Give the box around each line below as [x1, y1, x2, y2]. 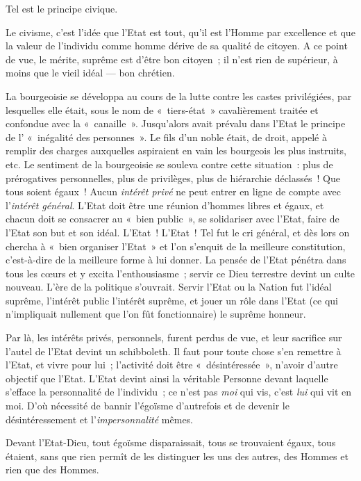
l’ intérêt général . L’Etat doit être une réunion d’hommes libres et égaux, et [6, 197, 324, 212]
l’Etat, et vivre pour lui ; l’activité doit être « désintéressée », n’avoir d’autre [6, 357, 338, 372]
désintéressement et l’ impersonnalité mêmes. [6, 411, 194, 426]
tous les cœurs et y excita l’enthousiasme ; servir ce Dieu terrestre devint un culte [6, 266, 355, 280]
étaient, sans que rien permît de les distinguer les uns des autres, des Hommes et [6, 448, 349, 463]
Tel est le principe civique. [6, 1, 118, 15]
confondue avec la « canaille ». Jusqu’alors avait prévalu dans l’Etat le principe [6, 116, 346, 131]
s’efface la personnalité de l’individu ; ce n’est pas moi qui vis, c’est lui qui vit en [6, 384, 352, 399]
